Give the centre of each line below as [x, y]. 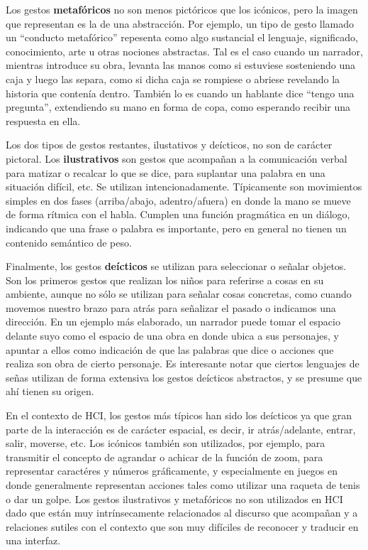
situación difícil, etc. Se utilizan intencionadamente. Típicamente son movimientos [184, 187]
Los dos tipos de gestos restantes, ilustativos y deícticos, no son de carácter [169, 145]
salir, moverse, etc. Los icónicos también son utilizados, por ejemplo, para [166, 443]
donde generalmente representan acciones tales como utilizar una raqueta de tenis [183, 485]
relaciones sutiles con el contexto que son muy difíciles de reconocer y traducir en [182, 526]
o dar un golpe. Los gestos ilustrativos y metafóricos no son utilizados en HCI [174, 498]
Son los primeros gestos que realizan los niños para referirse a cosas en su [165, 280]
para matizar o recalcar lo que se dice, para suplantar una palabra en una [166, 172]
